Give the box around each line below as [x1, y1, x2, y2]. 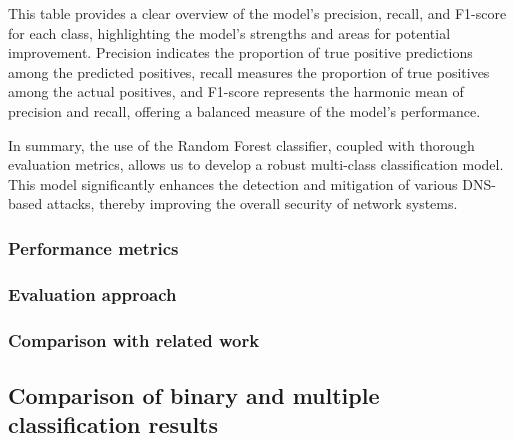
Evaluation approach [8, 281, 177, 306]
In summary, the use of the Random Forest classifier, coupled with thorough [8, 134, 475, 155]
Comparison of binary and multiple [8, 379, 380, 410]
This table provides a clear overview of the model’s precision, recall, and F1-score [8, 3, 507, 23]
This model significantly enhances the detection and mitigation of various [8, 173, 458, 194]
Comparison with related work [8, 327, 260, 352]
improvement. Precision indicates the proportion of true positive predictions [8, 42, 473, 63]
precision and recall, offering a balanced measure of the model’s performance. [8, 100, 481, 121]
